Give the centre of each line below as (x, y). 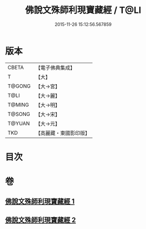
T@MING (18, 105)
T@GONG (19, 86)
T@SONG (19, 114)
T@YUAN (19, 123)
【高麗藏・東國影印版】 (63, 133)
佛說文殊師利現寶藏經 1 (40, 201)
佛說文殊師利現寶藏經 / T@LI (83, 10)
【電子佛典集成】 (55, 68)
